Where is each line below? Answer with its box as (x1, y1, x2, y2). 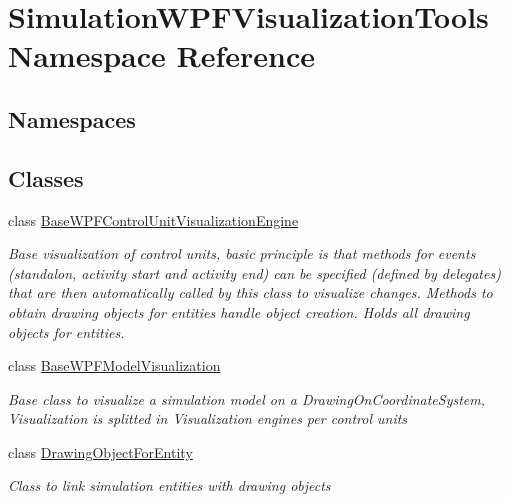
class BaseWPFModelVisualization (8, 355, 221, 376)
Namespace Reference (8, 35, 315, 76)
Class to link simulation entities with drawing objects (8, 475, 331, 496)
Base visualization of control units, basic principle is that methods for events (8, 243, 476, 264)
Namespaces (8, 103, 136, 134)
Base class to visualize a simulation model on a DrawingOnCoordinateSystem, (8, 388, 486, 409)
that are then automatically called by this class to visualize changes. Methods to (8, 282, 493, 303)
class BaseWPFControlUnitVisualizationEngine (8, 209, 299, 230)
